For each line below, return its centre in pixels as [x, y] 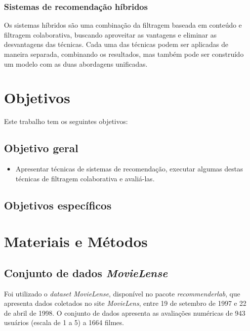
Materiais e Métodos [76, 241]
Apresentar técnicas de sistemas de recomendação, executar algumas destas [129, 169]
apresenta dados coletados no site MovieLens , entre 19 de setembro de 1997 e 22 [125, 303]
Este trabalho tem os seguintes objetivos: [66, 121]
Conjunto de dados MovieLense [86, 272]
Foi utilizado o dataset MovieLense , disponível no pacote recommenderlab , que [122, 293]
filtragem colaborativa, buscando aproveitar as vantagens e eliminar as [110, 34]
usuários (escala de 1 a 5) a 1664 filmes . [64, 322]
